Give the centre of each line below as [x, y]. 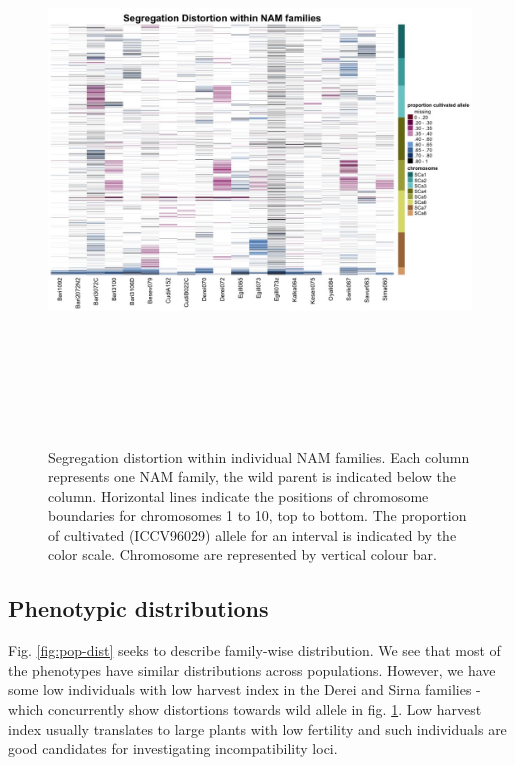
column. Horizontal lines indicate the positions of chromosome [238, 495]
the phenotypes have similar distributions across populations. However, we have [252, 669]
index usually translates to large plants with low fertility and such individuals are [257, 728]
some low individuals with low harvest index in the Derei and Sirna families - [244, 689]
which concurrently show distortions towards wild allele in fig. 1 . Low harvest [245, 709]
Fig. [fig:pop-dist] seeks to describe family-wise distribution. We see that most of [254, 650]
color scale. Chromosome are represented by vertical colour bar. [243, 554]
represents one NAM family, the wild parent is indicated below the [252, 476]
